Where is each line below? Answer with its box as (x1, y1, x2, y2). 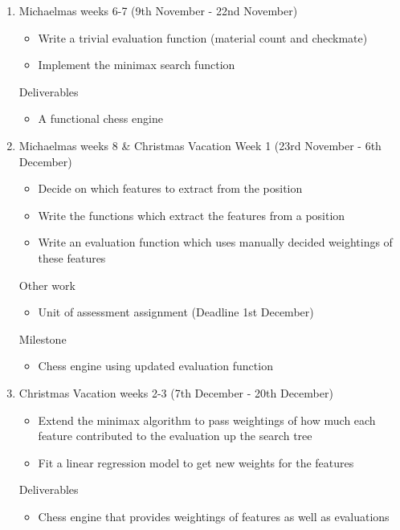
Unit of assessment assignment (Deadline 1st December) (38, 304, 314, 320)
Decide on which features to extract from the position (38, 180, 303, 197)
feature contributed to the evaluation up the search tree (38, 427, 312, 444)
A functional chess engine (38, 110, 163, 127)
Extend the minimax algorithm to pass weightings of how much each (38, 411, 376, 428)
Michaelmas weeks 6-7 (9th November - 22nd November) (18, 2, 298, 18)
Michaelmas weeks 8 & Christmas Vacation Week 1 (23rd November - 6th (18, 137, 382, 153)
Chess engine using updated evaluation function (38, 357, 273, 374)
